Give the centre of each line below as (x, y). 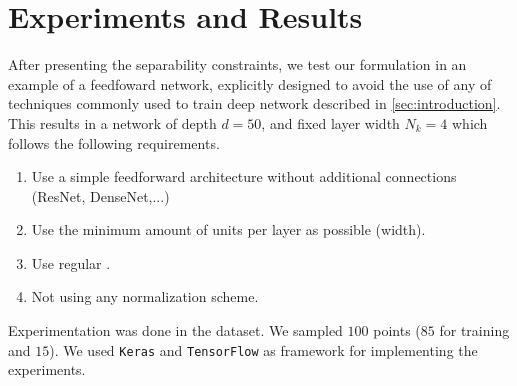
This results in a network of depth (112, 122)
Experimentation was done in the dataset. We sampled (175, 330)
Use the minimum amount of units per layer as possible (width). (228, 229)
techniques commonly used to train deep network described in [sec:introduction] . (254, 103)
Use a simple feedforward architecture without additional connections (244, 176)
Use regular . (71, 262)
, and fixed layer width (330, 122)
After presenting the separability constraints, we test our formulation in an (237, 64)
